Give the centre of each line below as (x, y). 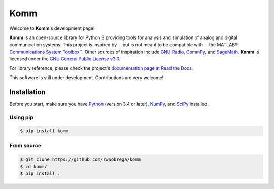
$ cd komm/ (33, 166)
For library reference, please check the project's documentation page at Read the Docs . (101, 68)
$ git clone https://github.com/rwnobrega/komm (80, 159)
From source (25, 145)
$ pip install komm (44, 131)
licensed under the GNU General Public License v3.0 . (65, 59)
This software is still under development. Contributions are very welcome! (87, 77)
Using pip (22, 117)
